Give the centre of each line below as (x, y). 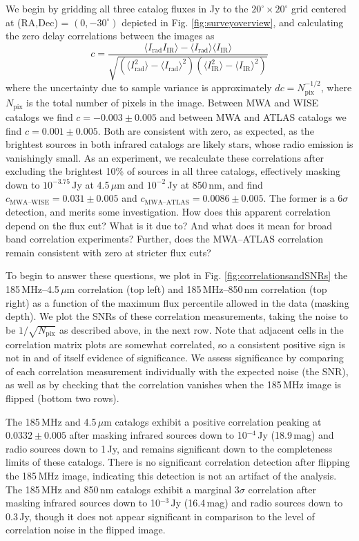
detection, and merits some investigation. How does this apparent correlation (168, 212)
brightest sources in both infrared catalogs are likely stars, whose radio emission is (179, 144)
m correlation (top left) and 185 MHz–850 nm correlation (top (197, 289)
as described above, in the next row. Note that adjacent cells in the (201, 329)
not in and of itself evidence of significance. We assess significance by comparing (175, 358)
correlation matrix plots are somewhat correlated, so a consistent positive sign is (175, 344)
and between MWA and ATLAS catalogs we (253, 116)
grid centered (319, 8)
